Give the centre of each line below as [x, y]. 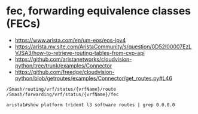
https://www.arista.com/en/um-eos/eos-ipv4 [70, 40]
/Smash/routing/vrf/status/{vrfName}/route [61, 89]
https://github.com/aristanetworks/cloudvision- [73, 59]
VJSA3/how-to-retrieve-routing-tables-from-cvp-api [80, 53]
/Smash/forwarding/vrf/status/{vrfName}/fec [63, 94]
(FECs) [23, 24]
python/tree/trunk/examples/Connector [63, 65]
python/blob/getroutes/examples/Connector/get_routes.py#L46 [93, 78]
